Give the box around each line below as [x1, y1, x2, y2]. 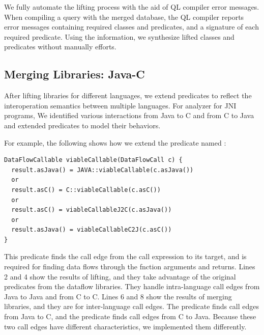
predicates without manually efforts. [4, 41, 116, 52]
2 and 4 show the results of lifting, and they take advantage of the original [4, 271, 236, 282]
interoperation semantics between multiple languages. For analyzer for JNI [4, 100, 237, 110]
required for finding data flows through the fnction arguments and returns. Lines [4, 261, 255, 272]
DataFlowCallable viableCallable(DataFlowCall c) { [4, 156, 183, 164]
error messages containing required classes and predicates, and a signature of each [4, 21, 259, 32]
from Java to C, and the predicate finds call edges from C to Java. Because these [4, 311, 256, 322]
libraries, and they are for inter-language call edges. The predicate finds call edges [4, 301, 259, 312]
